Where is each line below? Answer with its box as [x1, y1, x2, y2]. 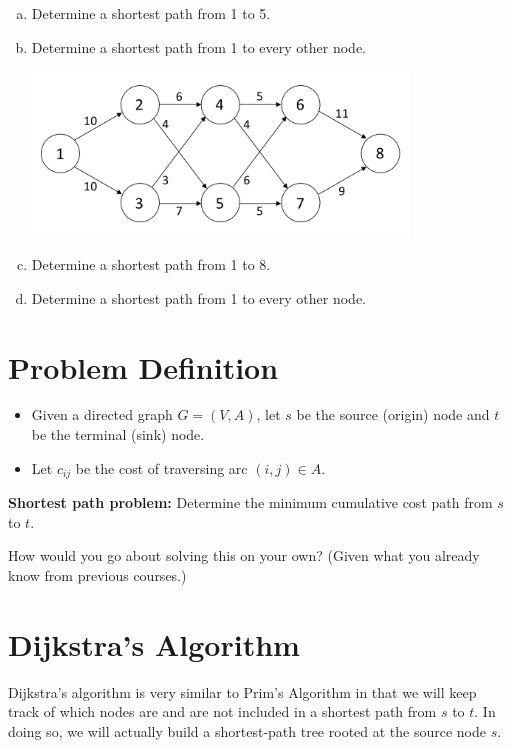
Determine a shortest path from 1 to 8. [31, 254, 271, 275]
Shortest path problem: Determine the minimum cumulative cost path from [8, 492, 493, 513]
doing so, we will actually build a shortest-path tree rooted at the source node [8, 720, 487, 741]
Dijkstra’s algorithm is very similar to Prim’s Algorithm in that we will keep [8, 681, 477, 702]
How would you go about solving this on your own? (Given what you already [8, 545, 480, 566]
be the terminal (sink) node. [31, 424, 205, 445]
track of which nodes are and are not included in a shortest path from [8, 701, 437, 722]
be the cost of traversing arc [75, 457, 248, 478]
